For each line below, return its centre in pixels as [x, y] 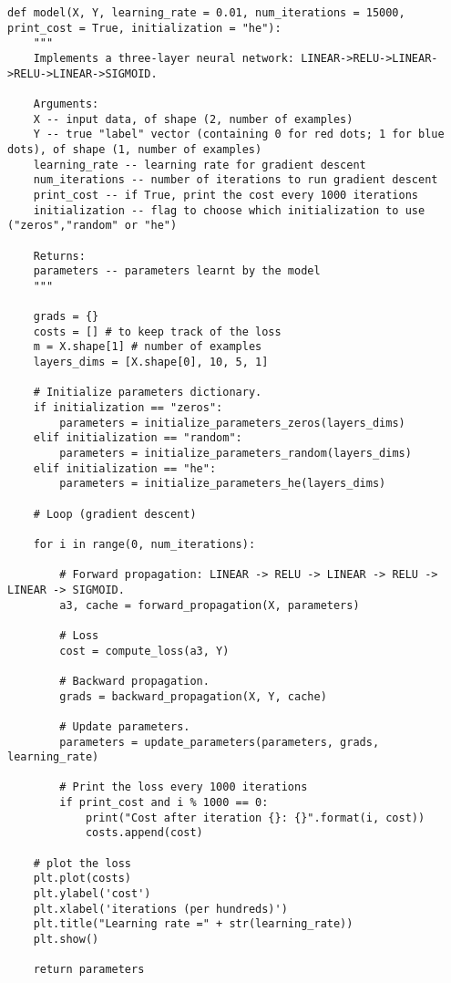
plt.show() [66, 940]
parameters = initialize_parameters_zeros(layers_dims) [232, 423]
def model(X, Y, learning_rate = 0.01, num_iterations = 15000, [206, 13]
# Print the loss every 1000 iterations [184, 787]
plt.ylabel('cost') [92, 894]
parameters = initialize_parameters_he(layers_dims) [223, 484]
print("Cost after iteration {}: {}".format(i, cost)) [255, 817]
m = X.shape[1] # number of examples [148, 347]
